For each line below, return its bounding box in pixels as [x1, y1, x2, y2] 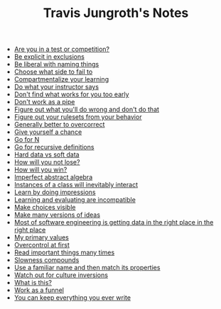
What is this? [14, 279, 52, 287]
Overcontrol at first [14, 241, 70, 249]
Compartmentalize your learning [14, 75, 109, 84]
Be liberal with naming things [14, 60, 99, 69]
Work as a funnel [14, 286, 64, 295]
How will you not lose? [14, 158, 80, 167]
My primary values [14, 233, 69, 242]
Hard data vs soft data [14, 150, 80, 159]
